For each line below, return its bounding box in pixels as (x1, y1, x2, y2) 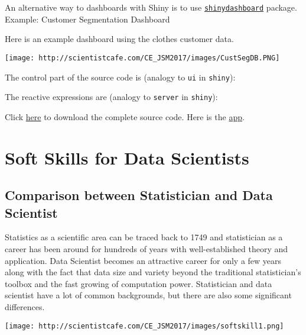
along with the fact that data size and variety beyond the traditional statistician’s (5, 266, 301, 278)
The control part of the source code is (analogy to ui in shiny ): (5, 70, 236, 83)
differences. (5, 300, 45, 313)
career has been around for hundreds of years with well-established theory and (5, 242, 288, 255)
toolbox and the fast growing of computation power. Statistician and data (5, 277, 272, 289)
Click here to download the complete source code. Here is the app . (5, 110, 245, 123)
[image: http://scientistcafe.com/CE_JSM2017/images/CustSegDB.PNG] (5, 53, 280, 62)
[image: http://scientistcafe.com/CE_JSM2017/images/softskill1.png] (5, 321, 284, 330)
